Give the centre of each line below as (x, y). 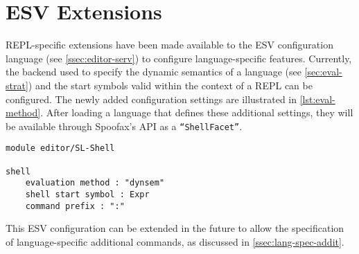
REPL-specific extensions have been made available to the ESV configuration (169, 45)
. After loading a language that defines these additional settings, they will (197, 112)
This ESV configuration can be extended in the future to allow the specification (175, 228)
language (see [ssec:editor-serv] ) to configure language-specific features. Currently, (179, 58)
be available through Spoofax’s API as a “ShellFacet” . (124, 126)
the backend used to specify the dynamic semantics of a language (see (154, 72)
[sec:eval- (323, 72)
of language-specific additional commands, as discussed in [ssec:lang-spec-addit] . (175, 241)
